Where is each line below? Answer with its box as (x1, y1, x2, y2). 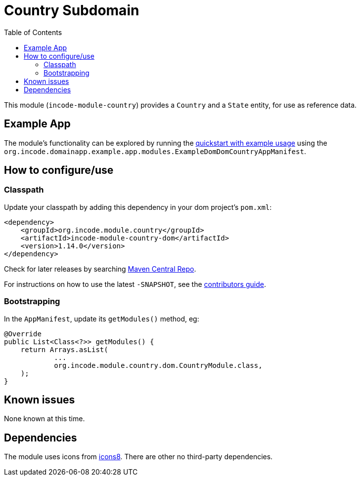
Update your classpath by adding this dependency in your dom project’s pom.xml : (4, 202, 272, 211)
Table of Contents (4, 28, 62, 37)
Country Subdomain (4, 2, 139, 19)
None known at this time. (4, 414, 85, 423)
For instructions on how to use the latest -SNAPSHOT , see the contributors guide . (4, 280, 266, 288)
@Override (4, 329, 42, 338)
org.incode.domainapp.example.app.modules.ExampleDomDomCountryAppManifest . (4, 147, 306, 156)
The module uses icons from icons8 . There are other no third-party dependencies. (4, 452, 273, 461)
